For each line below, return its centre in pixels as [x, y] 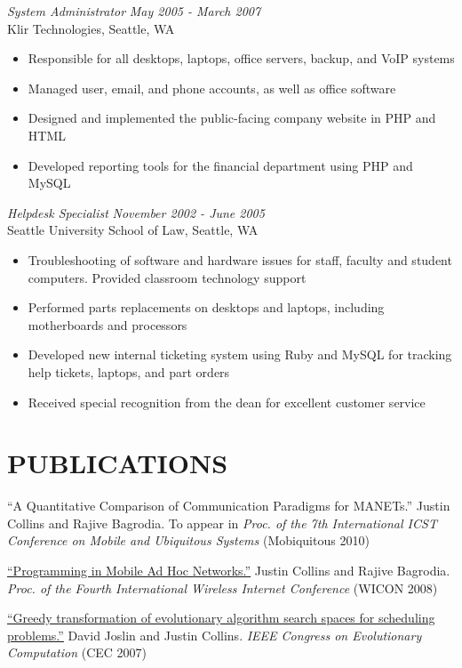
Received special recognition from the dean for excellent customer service [227, 402]
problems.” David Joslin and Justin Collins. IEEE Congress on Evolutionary [215, 635]
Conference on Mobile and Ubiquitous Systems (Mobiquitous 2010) [188, 540]
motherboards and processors [108, 324]
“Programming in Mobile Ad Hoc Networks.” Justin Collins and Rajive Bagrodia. [229, 570]
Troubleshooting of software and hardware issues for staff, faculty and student [240, 259]
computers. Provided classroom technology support [167, 277]
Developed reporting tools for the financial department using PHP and [220, 165]
